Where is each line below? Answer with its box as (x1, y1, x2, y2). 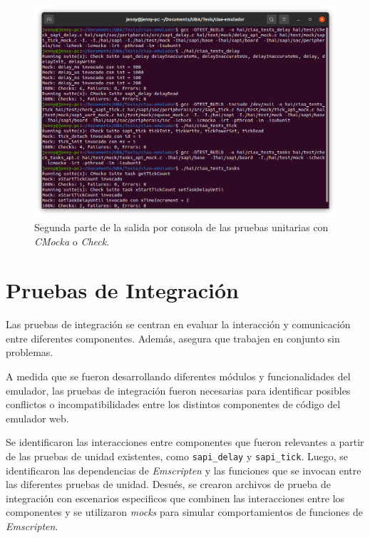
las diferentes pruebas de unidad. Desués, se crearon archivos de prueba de (6, 477, 331, 492)
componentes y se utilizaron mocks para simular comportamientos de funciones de (6, 504, 363, 519)
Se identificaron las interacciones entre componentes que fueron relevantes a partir (6, 435, 364, 450)
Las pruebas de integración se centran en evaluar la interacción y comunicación (6, 317, 351, 332)
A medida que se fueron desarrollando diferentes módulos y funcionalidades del (6, 369, 351, 384)
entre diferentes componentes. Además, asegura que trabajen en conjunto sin (6, 330, 340, 345)
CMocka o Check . (34, 233, 110, 248)
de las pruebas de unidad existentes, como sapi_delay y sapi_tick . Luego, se (6, 449, 349, 464)
